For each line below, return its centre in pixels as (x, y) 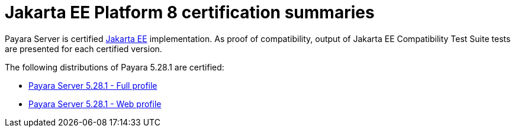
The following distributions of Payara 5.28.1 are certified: (115, 67)
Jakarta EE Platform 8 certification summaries (190, 12)
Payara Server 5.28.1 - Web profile (95, 104)
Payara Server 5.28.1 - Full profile (93, 85)
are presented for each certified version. (83, 49)
